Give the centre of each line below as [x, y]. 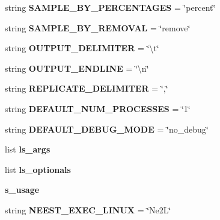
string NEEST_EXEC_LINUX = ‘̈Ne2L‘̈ [88, 209]
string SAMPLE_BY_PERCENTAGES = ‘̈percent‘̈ [110, 7]
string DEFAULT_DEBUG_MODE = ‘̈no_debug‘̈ [107, 129]
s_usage [22, 190]
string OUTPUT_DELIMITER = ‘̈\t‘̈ [82, 48]
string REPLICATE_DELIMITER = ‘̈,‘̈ [87, 88]
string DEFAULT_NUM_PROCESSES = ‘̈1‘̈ [98, 108]
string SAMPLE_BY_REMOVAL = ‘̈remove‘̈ [98, 27]
